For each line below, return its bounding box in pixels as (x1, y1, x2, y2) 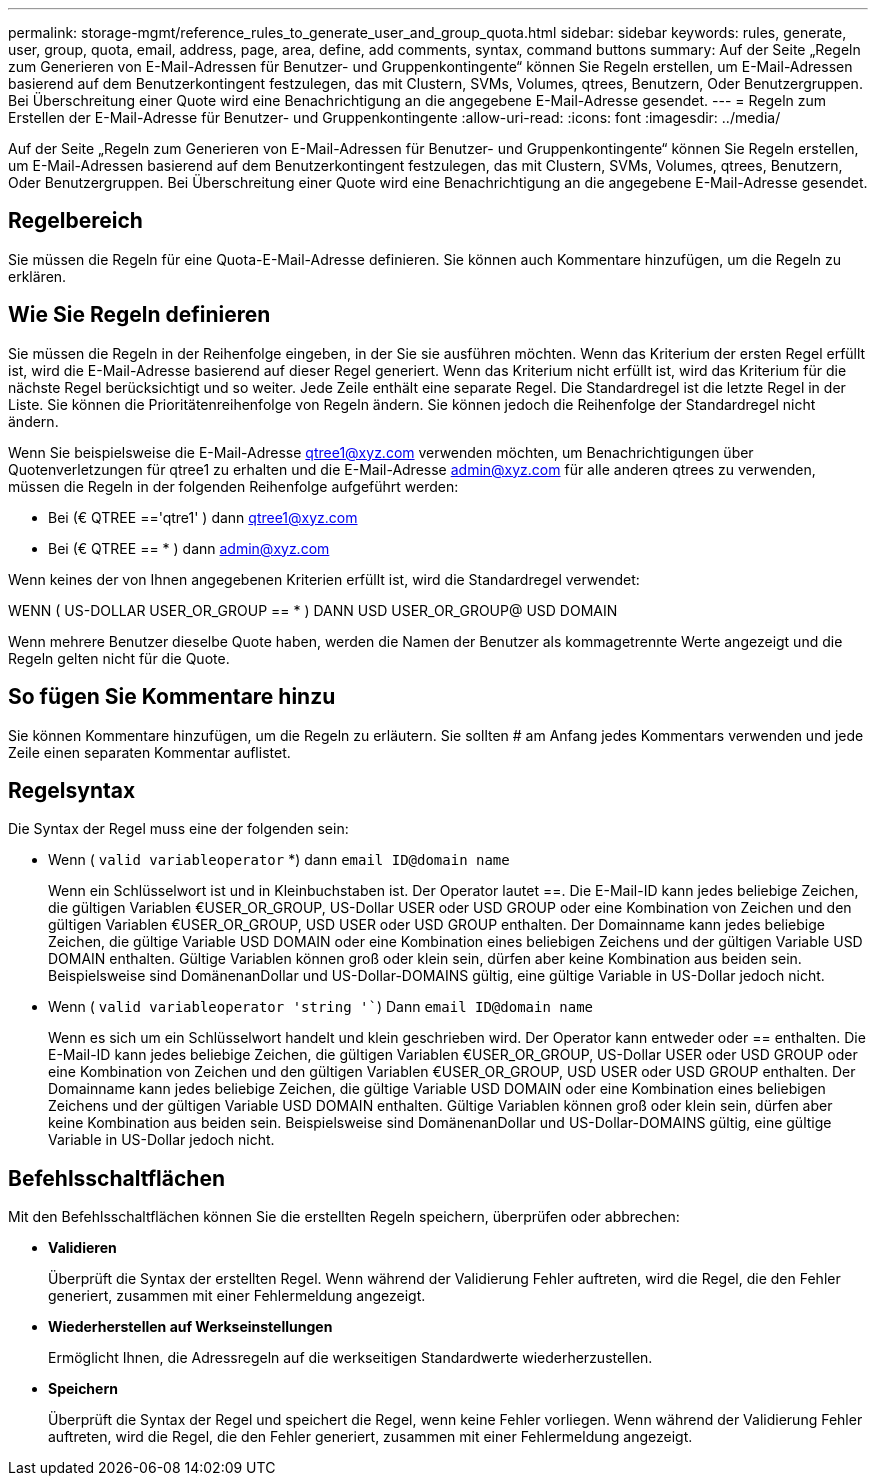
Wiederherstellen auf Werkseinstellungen (48, 1318, 333, 1336)
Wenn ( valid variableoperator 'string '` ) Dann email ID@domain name (48, 998, 594, 1016)
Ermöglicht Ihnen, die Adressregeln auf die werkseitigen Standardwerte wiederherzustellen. (48, 1349, 653, 1367)
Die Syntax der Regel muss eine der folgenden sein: (8, 820, 349, 838)
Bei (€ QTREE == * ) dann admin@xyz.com (48, 539, 330, 557)
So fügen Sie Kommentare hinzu (8, 684, 336, 710)
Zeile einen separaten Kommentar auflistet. (8, 743, 291, 761)
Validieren (48, 1239, 117, 1257)
